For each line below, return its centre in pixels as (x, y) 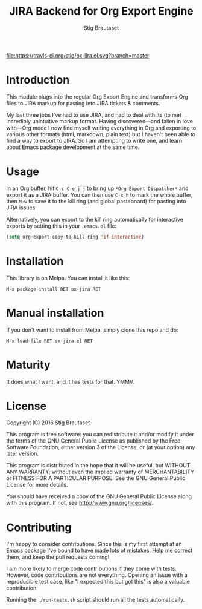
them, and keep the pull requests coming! (58, 557)
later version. (23, 454)
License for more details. (37, 485)
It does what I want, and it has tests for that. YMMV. (70, 381)
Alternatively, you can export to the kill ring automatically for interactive (95, 219)
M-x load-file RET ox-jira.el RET (50, 341)
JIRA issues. (22, 208)
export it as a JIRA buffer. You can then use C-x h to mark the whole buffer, (99, 194)
